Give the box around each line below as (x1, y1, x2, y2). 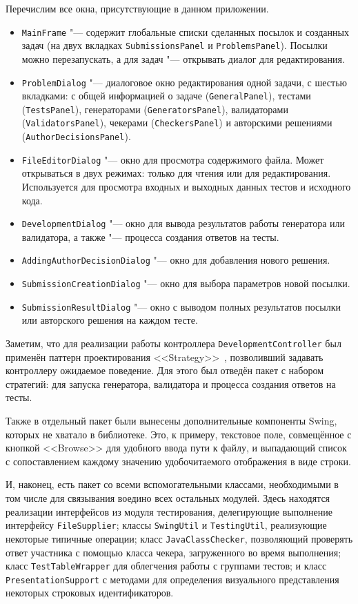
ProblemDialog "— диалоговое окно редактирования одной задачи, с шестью (21, 75, 347, 89)
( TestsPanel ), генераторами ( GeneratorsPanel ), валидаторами (21, 101, 288, 116)
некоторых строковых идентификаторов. (6, 585, 174, 600)
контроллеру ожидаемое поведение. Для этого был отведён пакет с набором (6, 363, 324, 378)
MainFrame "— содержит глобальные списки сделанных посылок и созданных (21, 24, 349, 39)
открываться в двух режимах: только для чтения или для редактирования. (21, 166, 331, 180)
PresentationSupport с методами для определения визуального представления (6, 572, 339, 586)
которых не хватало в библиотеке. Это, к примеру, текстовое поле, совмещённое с (6, 427, 352, 441)
